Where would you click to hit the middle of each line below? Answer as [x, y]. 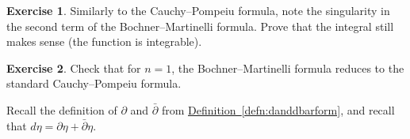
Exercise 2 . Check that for [74, 68]
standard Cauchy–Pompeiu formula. [94, 83]
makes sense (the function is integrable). [104, 41]
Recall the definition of [62, 109]
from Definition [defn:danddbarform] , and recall [278, 109]
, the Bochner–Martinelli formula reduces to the [288, 68]
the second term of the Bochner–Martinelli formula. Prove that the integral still [200, 26]
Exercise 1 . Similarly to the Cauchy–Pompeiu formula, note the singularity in [198, 10]
